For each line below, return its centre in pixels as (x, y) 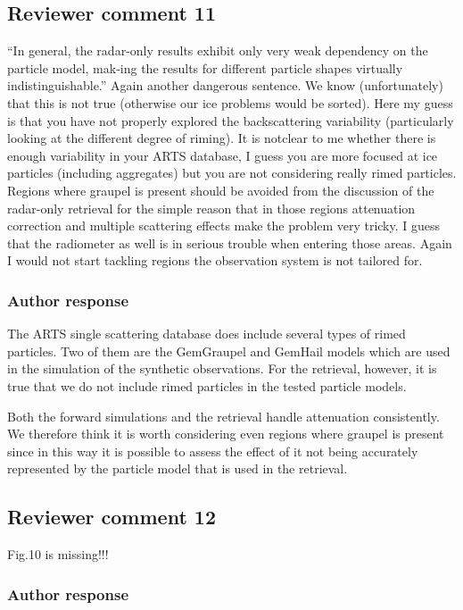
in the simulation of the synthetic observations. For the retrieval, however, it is (222, 368)
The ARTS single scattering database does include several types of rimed (207, 334)
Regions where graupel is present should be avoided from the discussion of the (221, 190)
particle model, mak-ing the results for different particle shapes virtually (205, 67)
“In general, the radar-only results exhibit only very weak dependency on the (218, 50)
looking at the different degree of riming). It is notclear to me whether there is (222, 138)
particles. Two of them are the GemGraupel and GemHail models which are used (229, 351)
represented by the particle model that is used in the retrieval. (178, 468)
